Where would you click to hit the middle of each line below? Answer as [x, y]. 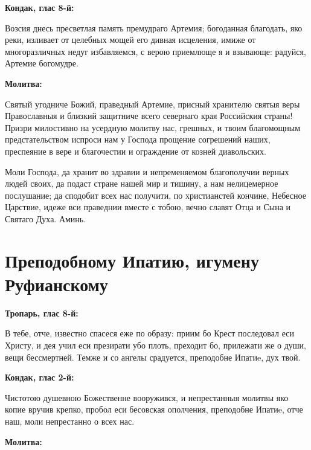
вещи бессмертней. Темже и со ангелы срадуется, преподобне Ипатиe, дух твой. [153, 357]
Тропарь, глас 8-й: [42, 313]
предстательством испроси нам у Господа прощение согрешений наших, [138, 139]
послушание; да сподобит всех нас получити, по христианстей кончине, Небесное [155, 195]
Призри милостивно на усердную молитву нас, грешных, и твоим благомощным [153, 127]
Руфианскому [56, 284]
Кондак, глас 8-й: [40, 7]
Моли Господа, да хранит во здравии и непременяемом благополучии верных [147, 171]
